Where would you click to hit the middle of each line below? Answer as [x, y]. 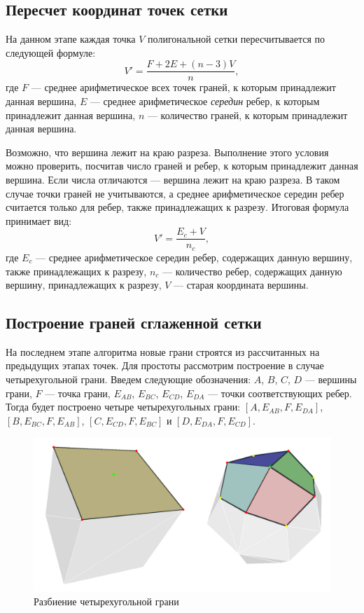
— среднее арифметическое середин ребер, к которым [205, 101]
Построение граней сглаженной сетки [134, 323]
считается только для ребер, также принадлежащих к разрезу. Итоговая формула [177, 207]
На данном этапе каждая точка [71, 39]
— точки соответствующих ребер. [280, 393]
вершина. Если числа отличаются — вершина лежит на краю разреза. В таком [173, 180]
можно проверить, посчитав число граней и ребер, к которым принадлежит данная [182, 166]
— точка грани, [78, 393]
